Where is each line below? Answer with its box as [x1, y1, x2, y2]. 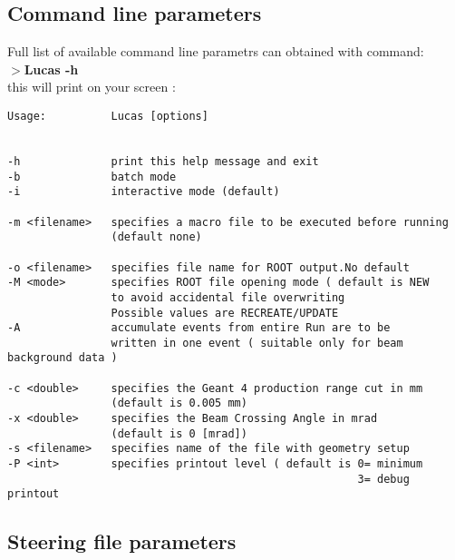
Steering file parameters [7, 527, 237, 555]
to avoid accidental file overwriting [111, 290, 345, 304]
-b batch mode [7, 170, 177, 183]
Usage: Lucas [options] [7, 109, 208, 123]
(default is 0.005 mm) [111, 397, 247, 410]
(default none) [111, 231, 202, 244]
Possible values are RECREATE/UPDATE [111, 306, 339, 319]
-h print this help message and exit [7, 154, 319, 168]
